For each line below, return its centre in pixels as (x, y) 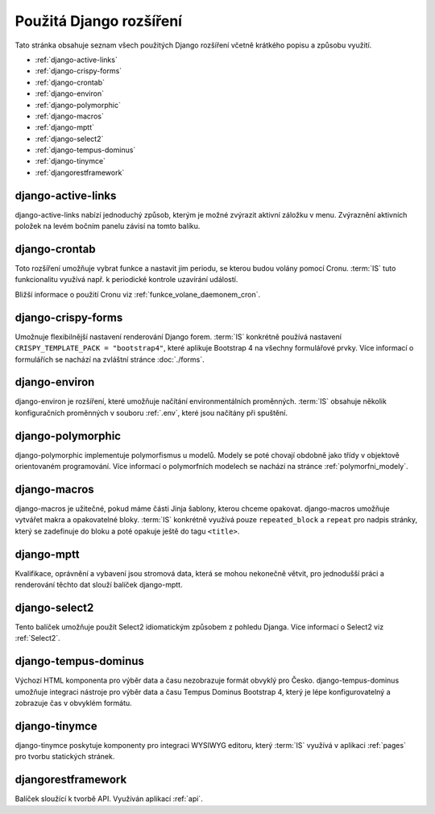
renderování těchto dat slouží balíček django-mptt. (99, 585)
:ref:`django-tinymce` (70, 161)
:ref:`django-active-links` (77, 60)
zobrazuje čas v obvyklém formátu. (73, 703)
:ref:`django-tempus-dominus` (85, 150)
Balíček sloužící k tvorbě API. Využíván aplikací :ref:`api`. (109, 799)
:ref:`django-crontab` (70, 82)
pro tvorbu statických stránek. (65, 757)
